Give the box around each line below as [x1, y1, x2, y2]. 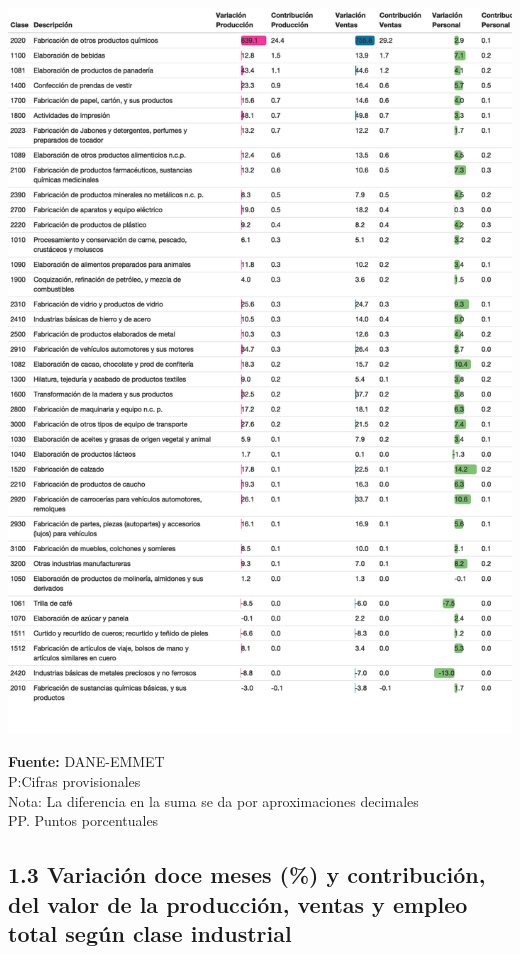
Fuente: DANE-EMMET [8, 751, 165, 772]
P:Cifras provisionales [8, 771, 141, 792]
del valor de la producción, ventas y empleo [8, 888, 468, 919]
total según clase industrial [8, 918, 292, 948]
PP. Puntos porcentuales [8, 810, 159, 831]
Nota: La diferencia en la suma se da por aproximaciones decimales [8, 790, 419, 811]
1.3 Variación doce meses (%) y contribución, [8, 859, 486, 890]
